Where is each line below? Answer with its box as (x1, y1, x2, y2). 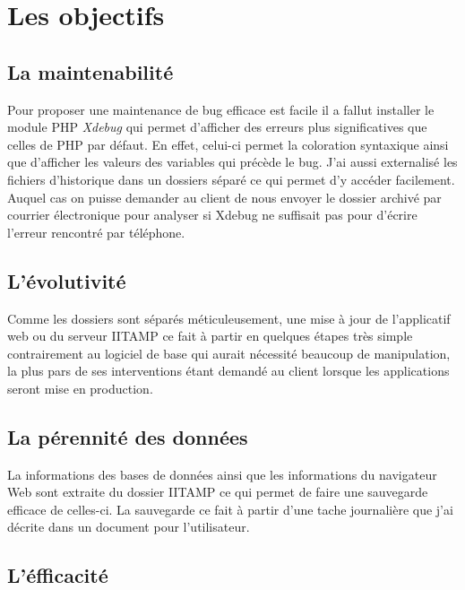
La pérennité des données (7, 422, 248, 450)
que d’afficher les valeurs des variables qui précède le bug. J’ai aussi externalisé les (7, 152, 458, 171)
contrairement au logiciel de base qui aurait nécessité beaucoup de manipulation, (7, 343, 451, 362)
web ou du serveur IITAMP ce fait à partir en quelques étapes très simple (7, 326, 413, 345)
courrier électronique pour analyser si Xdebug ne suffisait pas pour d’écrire (7, 205, 418, 224)
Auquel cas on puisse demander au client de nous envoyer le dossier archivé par (7, 187, 442, 206)
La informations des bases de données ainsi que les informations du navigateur (7, 464, 437, 483)
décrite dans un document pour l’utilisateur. (7, 517, 250, 536)
